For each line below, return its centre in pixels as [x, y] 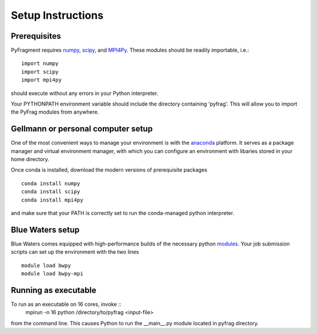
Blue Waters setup [45, 229]
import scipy [40, 71]
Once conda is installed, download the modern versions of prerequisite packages [109, 170]
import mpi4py [41, 80]
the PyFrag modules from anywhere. [55, 112]
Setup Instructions [57, 15]
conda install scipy [51, 192]
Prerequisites [36, 36]
